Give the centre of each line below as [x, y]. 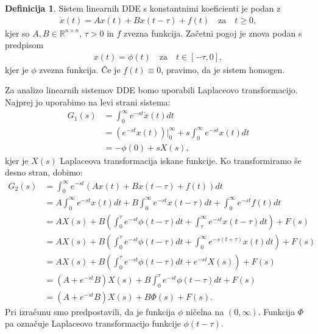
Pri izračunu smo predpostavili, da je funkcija [90, 311]
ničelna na [205, 311]
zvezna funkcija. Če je [80, 69]
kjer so [17, 33]
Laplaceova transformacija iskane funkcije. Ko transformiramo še [181, 160]
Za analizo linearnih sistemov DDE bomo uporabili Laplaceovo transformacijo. [151, 90]
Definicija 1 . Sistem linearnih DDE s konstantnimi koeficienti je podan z [143, 8]
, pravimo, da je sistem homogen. [223, 69]
